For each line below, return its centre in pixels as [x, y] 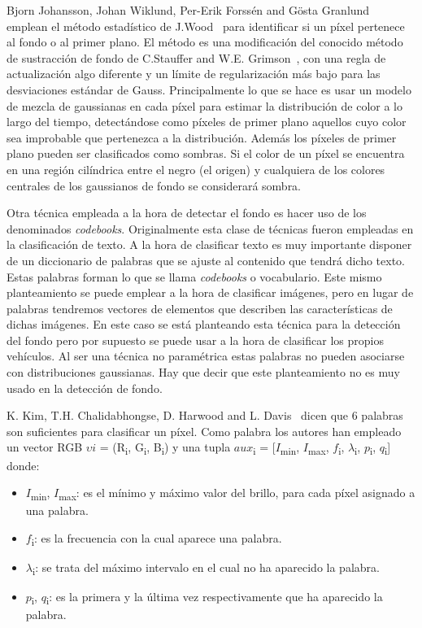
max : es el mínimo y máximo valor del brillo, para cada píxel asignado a [237, 493]
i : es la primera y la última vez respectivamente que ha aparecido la [214, 597]
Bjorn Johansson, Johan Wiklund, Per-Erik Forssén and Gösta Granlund [188, 10]
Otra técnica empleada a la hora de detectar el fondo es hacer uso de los [187, 213]
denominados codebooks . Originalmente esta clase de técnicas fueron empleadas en [210, 228]
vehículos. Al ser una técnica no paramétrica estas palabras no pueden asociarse [206, 356]
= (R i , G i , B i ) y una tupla [165, 448]
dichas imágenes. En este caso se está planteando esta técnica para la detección [204, 324]
